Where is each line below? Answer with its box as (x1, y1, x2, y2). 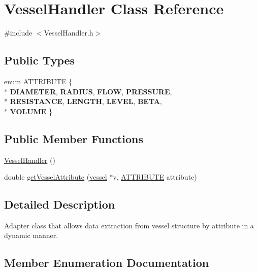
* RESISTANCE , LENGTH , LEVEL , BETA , (4, 96, 162, 107)
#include (4, 27, 33, 38)
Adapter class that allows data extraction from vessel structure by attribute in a (4, 220, 254, 230)
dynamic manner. (4, 230, 58, 241)
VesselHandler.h (44, 27, 93, 38)
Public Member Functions (4, 130, 143, 146)
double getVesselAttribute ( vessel (4, 172, 107, 182)
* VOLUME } (4, 106, 53, 116)
